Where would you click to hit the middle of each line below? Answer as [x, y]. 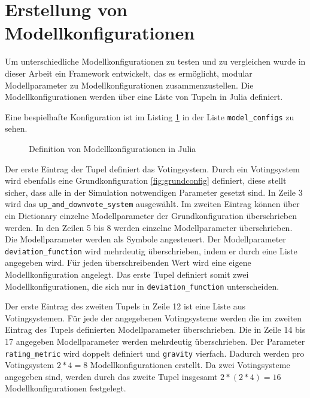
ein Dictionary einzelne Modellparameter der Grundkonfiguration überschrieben [151, 215]
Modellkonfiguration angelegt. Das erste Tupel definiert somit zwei [127, 274]
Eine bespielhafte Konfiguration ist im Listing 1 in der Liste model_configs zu [150, 116]
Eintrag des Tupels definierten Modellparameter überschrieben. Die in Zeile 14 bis [155, 329]
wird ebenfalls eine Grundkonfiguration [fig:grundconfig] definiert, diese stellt [146, 180]
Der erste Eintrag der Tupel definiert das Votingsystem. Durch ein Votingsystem [152, 168]
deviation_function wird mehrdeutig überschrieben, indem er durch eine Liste [151, 250]
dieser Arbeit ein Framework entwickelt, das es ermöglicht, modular [129, 73]
